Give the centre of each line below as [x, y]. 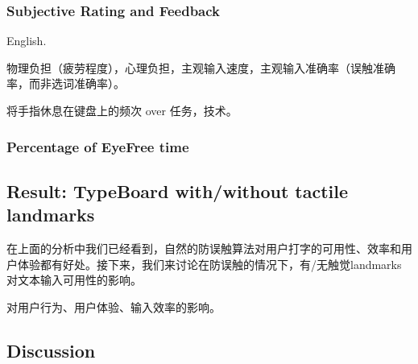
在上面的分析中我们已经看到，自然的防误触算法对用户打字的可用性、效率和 [204, 248]
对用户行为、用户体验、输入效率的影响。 [114, 306]
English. [27, 41]
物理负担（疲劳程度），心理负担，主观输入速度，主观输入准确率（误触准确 [201, 67]
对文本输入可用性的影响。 [74, 280]
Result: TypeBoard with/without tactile [178, 190]
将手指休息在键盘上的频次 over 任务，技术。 [122, 110]
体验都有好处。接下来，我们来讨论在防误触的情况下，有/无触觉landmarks [209, 264]
